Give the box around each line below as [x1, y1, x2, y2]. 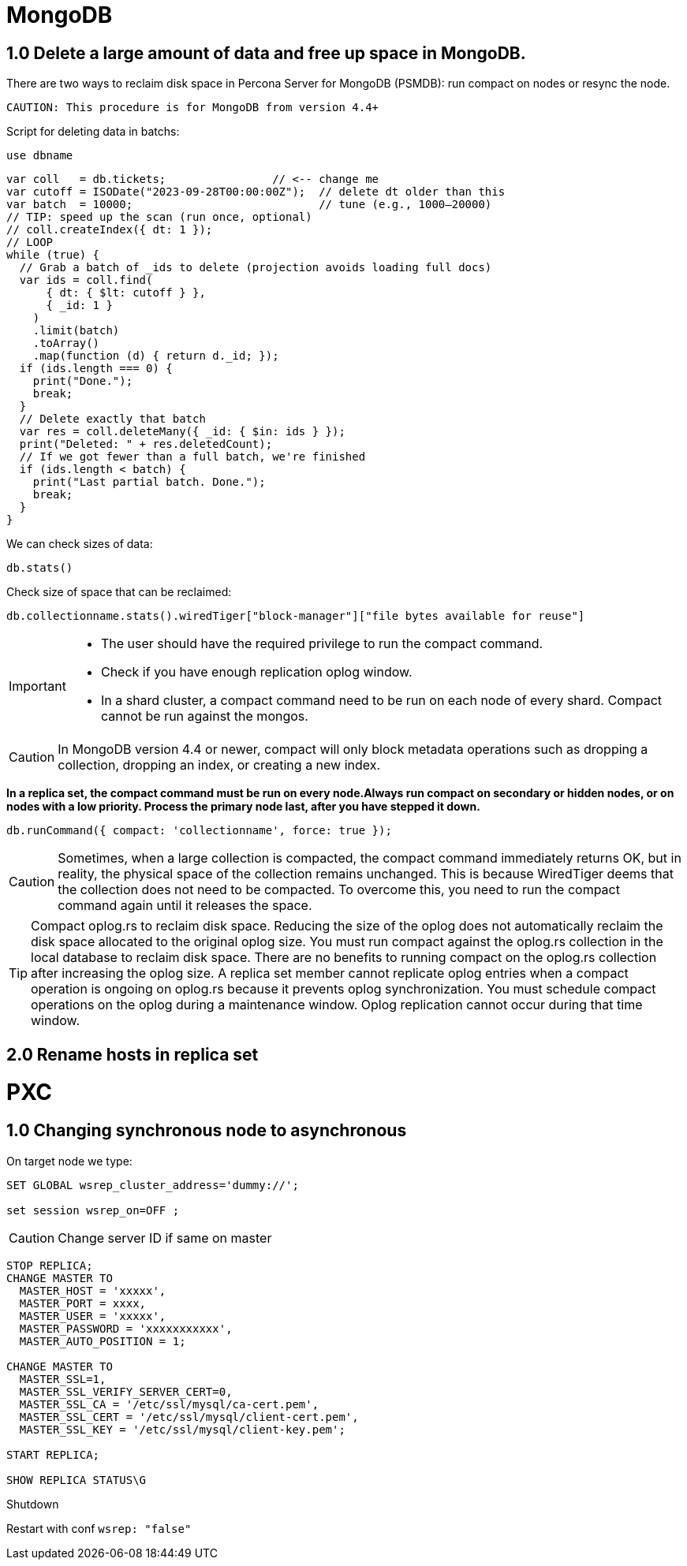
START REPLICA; [6, 1448, 100, 1461]
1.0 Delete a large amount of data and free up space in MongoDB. [6, 43, 526, 63]
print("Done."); [32, 375, 133, 388]
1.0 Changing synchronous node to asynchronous [6, 1120, 407, 1141]
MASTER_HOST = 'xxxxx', [19, 1284, 166, 1297]
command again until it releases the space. [58, 897, 312, 914]
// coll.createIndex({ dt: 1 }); [6, 223, 213, 237]
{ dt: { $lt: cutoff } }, [46, 286, 206, 300]
